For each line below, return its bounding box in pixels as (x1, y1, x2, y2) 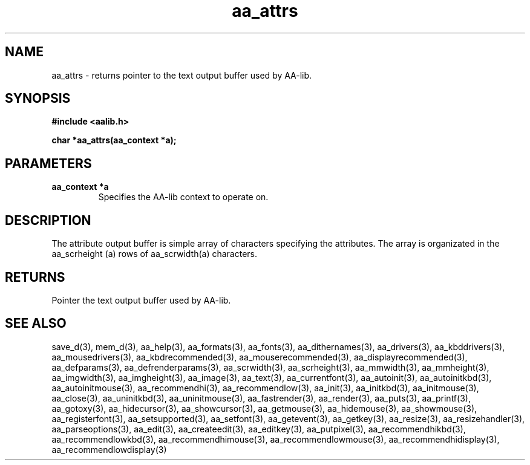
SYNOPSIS (5, 91, 71, 106)
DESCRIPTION (5, 212, 91, 228)
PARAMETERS (5, 155, 92, 171)
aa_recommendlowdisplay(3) (51, 444, 167, 455)
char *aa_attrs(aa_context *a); (51, 135, 177, 146)
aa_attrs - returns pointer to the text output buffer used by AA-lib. (51, 70, 312, 80)
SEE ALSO (5, 316, 67, 331)
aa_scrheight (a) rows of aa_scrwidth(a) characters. (51, 249, 258, 259)
